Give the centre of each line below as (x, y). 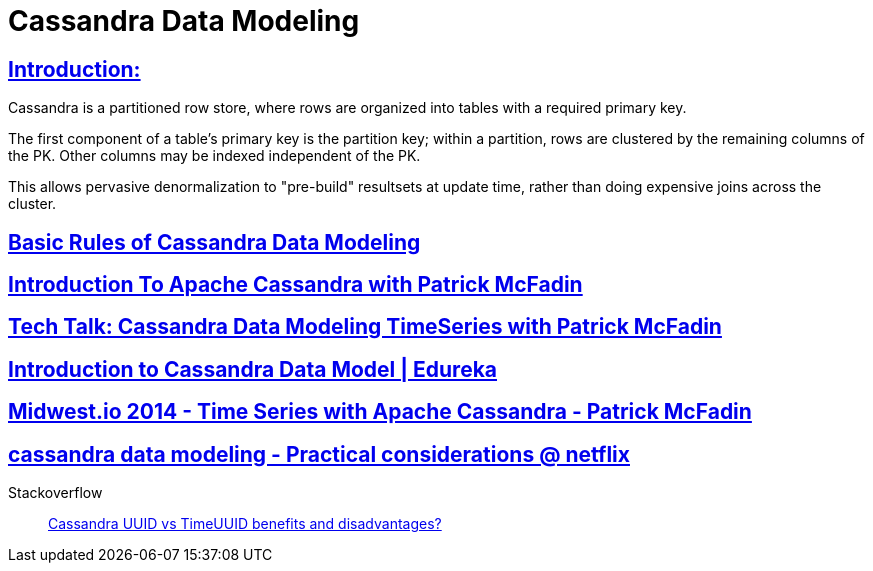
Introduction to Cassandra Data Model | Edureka (253, 369)
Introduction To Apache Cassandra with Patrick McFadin (295, 285)
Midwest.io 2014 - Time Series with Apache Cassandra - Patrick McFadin (380, 412)
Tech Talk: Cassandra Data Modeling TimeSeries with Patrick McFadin (365, 327)
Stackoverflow (55, 493)
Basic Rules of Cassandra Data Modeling (214, 242)
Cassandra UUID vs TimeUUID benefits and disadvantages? (245, 524)
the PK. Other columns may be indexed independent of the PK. (214, 156)
